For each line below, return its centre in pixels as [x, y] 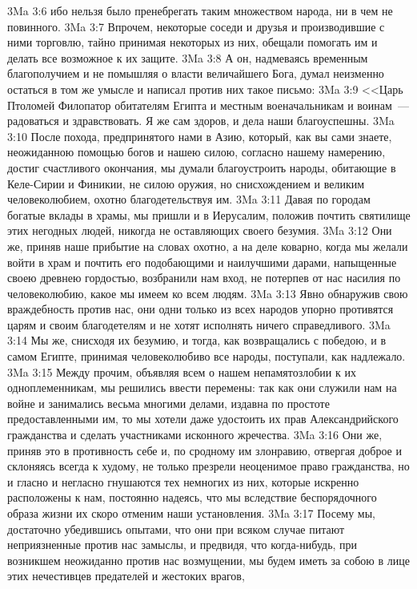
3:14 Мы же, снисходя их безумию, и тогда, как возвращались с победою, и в [196, 340]
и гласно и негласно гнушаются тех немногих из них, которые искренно [183, 481]
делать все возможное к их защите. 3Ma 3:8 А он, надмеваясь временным [188, 57]
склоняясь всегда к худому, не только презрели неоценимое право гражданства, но [208, 466]
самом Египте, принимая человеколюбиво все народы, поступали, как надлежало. [206, 356]
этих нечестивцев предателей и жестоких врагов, [126, 576]
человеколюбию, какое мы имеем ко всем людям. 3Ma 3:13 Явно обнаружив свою [208, 293]
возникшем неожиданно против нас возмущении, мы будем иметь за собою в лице [208, 560]
